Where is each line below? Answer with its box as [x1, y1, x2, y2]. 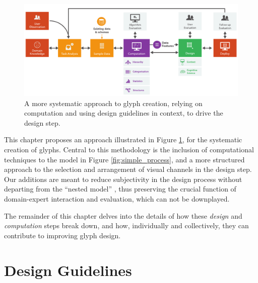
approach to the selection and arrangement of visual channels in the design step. [4, 164, 252, 174]
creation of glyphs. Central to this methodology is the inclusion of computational [4, 144, 254, 154]
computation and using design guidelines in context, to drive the [24, 108, 223, 118]
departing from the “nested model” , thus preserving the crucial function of [4, 183, 236, 194]
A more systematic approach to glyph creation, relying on [24, 98, 203, 108]
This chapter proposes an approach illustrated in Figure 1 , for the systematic [4, 134, 242, 145]
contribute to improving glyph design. [4, 230, 121, 240]
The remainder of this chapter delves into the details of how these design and [4, 210, 242, 221]
